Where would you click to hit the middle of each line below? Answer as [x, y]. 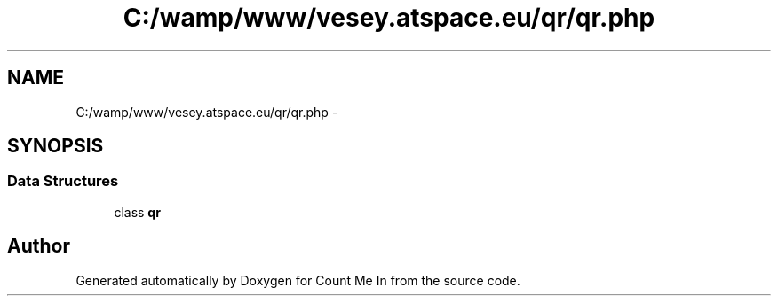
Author [39, 246]
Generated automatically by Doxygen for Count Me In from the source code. [298, 280]
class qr [137, 212]
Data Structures [63, 181]
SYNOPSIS [56, 146]
